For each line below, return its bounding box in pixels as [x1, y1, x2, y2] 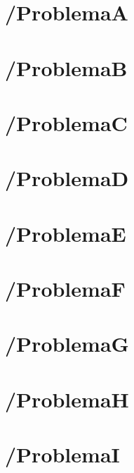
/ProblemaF [5, 274, 126, 303]
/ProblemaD [5, 164, 129, 192]
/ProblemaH [5, 384, 129, 413]
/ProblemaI [5, 440, 120, 469]
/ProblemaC [5, 108, 128, 137]
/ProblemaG [5, 329, 129, 358]
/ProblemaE [5, 219, 126, 247]
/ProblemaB [5, 53, 128, 82]
